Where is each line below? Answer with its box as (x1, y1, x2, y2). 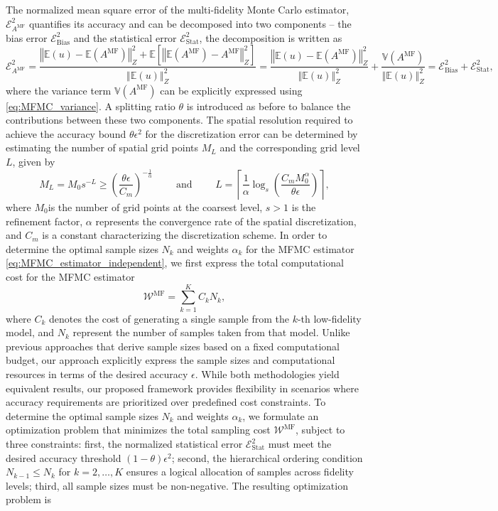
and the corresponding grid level (220, 140, 360, 155)
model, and (6, 325, 55, 340)
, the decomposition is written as (199, 30, 342, 45)
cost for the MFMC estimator (6, 269, 135, 284)
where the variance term (6, 82, 112, 97)
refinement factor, (6, 213, 83, 228)
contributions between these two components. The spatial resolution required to (6, 112, 353, 127)
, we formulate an (242, 408, 319, 423)
